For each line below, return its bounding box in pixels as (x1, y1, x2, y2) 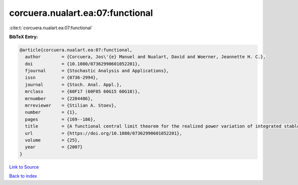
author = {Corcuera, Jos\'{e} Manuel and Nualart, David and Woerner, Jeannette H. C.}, (25, 54, 266, 60)
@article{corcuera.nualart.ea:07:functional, (19, 47, 133, 53)
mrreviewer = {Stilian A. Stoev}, (25, 103, 117, 109)
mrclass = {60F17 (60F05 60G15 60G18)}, (25, 89, 141, 94)
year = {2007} (25, 144, 83, 150)
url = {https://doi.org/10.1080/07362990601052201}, (25, 130, 182, 136)
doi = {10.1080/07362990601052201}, (25, 61, 141, 66)
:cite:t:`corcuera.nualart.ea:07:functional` (9, 25, 93, 31)
